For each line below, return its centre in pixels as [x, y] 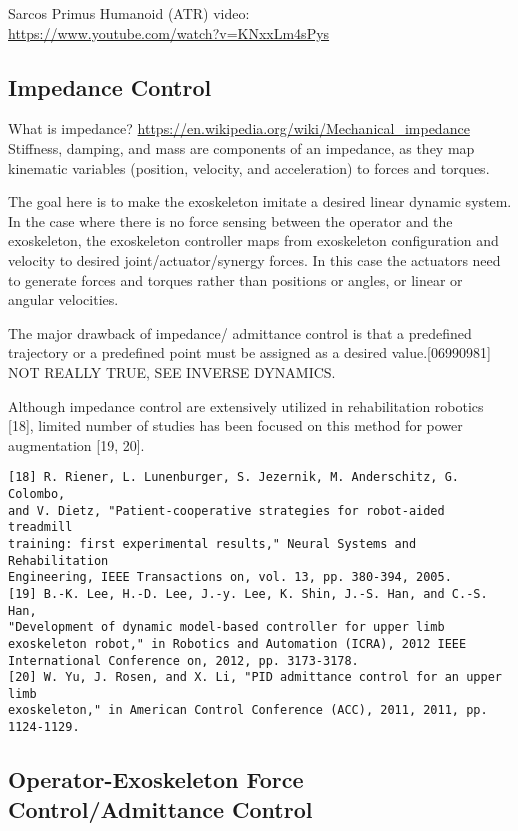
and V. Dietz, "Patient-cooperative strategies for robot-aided [226, 510]
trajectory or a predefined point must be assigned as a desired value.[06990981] [249, 352]
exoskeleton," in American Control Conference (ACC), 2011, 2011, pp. [248, 710]
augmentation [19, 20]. [76, 444]
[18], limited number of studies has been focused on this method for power [235, 425]
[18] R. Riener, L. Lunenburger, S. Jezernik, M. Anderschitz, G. [234, 477]
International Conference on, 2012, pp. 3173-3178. [183, 660]
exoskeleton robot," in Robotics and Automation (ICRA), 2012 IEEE [237, 643]
